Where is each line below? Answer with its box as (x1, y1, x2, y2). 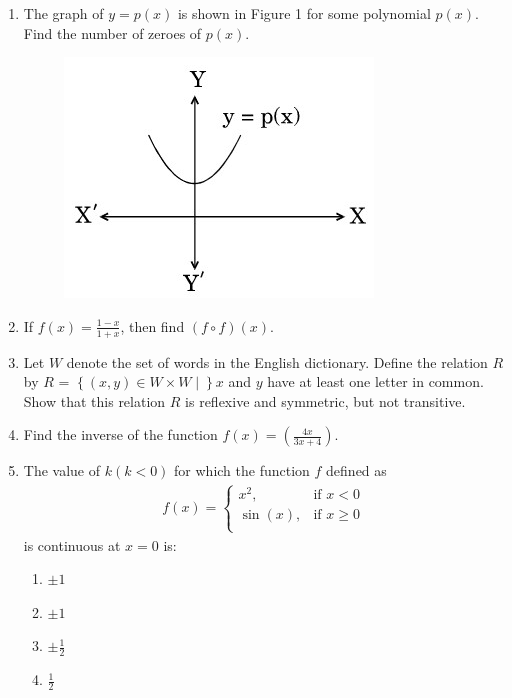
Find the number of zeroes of (23, 22, 202, 43)
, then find (120, 315, 185, 336)
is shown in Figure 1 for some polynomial (177, 3, 431, 23)
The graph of (23, 3, 104, 23)
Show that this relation (23, 390, 166, 411)
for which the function (174, 460, 310, 481)
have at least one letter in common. (267, 371, 484, 392)
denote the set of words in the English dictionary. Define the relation (66, 351, 488, 372)
